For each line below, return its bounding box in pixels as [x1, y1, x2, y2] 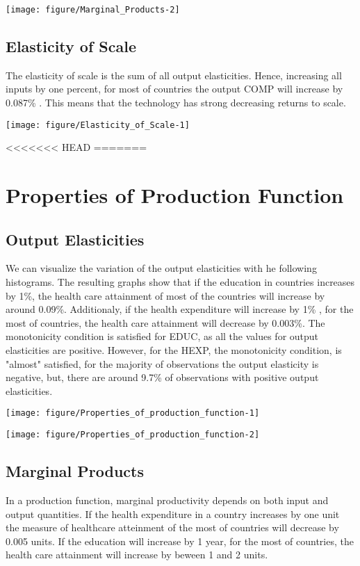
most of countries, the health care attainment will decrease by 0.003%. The [6, 315, 325, 330]
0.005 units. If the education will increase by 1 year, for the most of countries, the [6, 533, 354, 548]
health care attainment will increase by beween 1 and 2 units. [6, 547, 268, 562]
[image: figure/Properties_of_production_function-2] [6, 430, 260, 440]
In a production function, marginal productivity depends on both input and [6, 492, 329, 507]
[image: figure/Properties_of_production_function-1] [6, 408, 260, 419]
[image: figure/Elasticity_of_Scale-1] [6, 120, 190, 130]
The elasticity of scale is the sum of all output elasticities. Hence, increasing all [6, 67, 342, 82]
